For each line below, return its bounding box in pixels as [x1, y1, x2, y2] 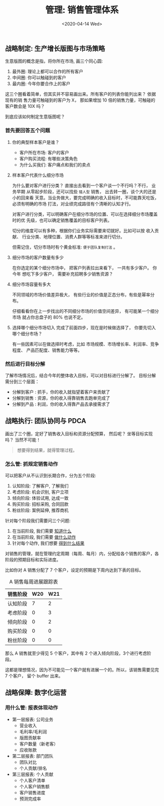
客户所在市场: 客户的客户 [19, 149, 69, 155]
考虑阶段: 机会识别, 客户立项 [12, 489, 69, 495]
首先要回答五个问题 [5, 127, 50, 134]
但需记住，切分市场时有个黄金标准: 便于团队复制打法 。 [12, 244, 118, 250]
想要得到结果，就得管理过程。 [17, 447, 77, 453]
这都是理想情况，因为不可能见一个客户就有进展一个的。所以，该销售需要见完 [5, 667, 159, 673]
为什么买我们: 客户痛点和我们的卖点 [19, 161, 91, 167]
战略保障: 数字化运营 [5, 688, 67, 697]
